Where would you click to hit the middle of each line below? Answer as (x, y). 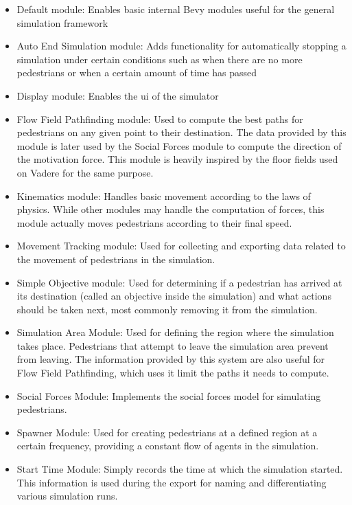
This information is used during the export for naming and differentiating (172, 482)
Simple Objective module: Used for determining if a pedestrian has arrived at (179, 282)
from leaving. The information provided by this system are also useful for (171, 359)
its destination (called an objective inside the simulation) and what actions (174, 296)
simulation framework (62, 22)
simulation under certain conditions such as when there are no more (160, 59)
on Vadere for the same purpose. (85, 172)
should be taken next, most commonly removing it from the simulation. (167, 309)
